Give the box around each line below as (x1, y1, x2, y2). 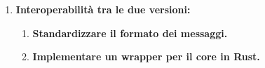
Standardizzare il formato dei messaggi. (32, 25, 228, 40)
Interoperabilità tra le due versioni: (15, 2, 191, 16)
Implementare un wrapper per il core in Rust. (32, 49, 260, 64)
